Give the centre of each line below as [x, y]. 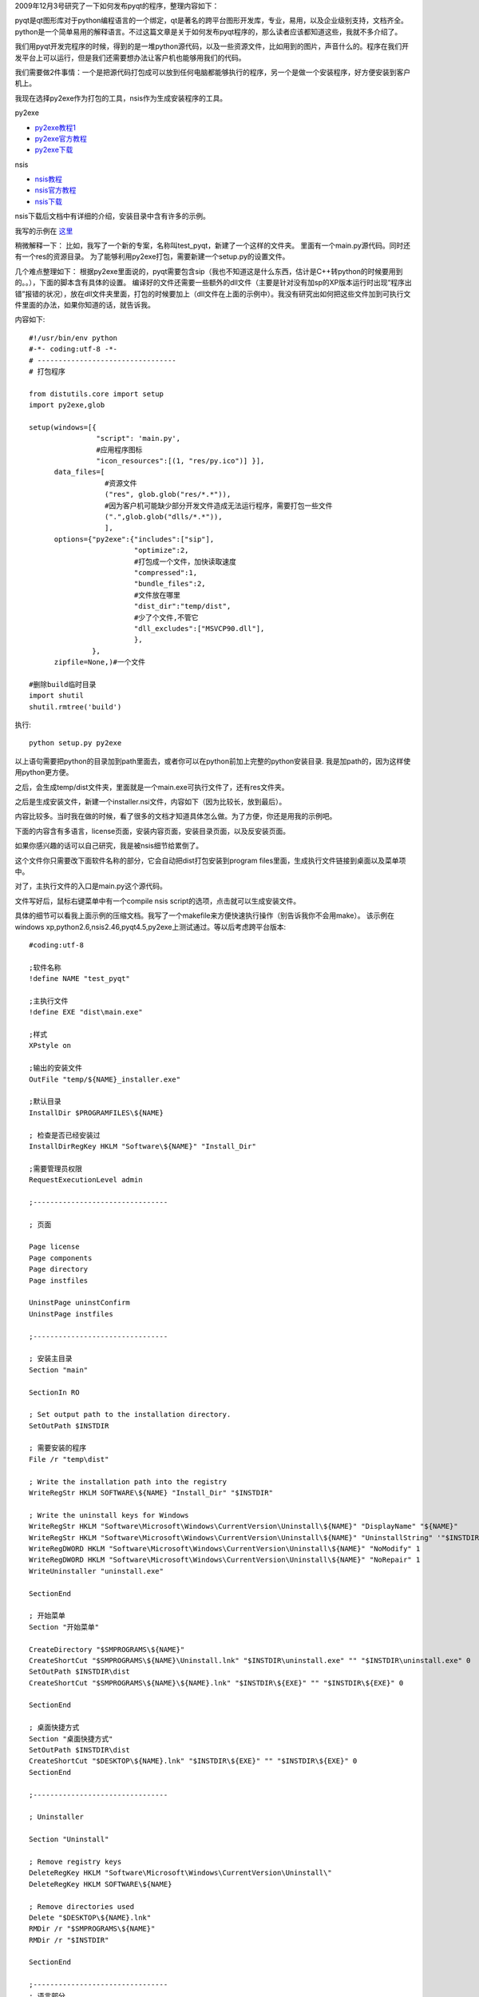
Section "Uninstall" [69, 1840]
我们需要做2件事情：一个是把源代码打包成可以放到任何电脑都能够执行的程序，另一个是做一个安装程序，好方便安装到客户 [213, 72]
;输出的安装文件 [56, 1068]
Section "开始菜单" [64, 1627]
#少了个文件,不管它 [166, 617]
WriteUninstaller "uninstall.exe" [96, 1571]
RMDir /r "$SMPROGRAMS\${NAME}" [92, 1929]
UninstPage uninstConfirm [80, 1303]
